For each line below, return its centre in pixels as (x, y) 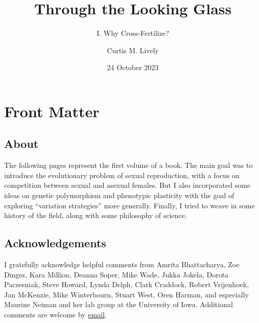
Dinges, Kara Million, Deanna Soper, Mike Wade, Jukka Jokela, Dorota (116, 274)
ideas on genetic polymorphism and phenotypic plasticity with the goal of (119, 195)
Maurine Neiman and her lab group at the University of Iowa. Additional (119, 304)
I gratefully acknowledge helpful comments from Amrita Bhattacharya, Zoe (122, 264)
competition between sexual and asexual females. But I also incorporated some (127, 185)
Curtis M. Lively (133, 50)
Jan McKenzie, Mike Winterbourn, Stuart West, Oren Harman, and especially (126, 294)
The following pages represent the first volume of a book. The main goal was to (128, 165)
